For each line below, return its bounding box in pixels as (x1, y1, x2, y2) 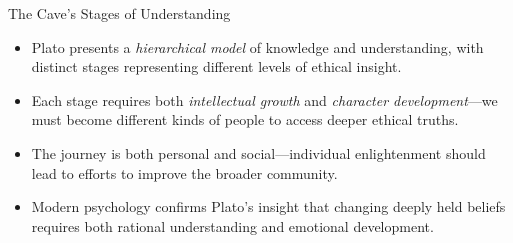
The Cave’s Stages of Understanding (8, 3, 231, 23)
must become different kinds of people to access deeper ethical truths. (31, 109, 459, 130)
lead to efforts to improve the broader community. (31, 162, 338, 183)
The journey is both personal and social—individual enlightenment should (31, 142, 486, 163)
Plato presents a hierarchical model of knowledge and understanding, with (31, 36, 484, 57)
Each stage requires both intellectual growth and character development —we (31, 89, 498, 110)
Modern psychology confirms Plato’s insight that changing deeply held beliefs (31, 196, 506, 217)
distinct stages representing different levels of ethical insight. (31, 56, 402, 77)
